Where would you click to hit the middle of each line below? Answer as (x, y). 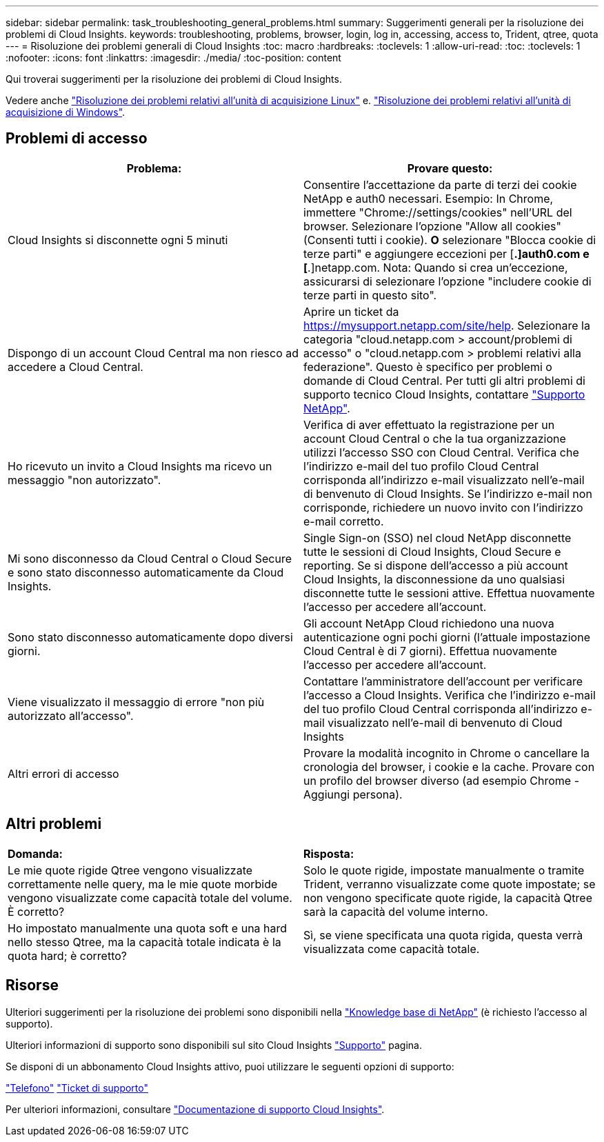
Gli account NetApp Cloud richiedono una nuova (429, 623)
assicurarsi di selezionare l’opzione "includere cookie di (447, 281)
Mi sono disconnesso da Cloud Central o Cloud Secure (150, 558)
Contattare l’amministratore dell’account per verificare (443, 681)
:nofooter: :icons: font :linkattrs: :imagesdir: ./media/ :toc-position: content (173, 58)
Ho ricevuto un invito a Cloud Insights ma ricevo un (140, 466)
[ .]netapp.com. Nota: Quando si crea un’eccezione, (436, 267)
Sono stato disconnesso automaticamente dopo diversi (150, 637)
